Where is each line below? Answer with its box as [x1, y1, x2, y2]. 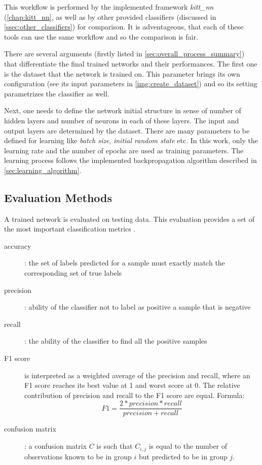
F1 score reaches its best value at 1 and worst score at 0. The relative [24, 380, 240, 390]
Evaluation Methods [4, 189, 113, 205]
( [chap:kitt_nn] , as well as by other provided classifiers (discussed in [4, 11, 216, 22]
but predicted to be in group [138, 451, 228, 461]
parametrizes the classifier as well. [4, 88, 109, 98]
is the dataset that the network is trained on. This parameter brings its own [4, 68, 240, 79]
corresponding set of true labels [24, 268, 122, 278]
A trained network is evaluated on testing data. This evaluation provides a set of [4, 213, 254, 224]
